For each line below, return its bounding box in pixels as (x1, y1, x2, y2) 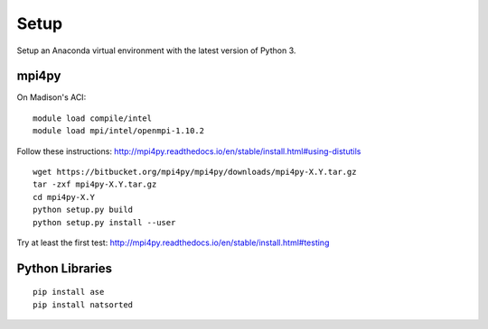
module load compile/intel (33, 113, 153, 123)
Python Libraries (16, 260, 113, 276)
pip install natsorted (33, 299, 134, 310)
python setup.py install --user (33, 217, 176, 227)
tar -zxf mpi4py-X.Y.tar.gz (33, 179, 157, 189)
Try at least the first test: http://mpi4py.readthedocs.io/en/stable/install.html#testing (16, 237, 330, 248)
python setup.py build (33, 205, 134, 215)
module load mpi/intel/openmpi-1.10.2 (33, 126, 205, 136)
